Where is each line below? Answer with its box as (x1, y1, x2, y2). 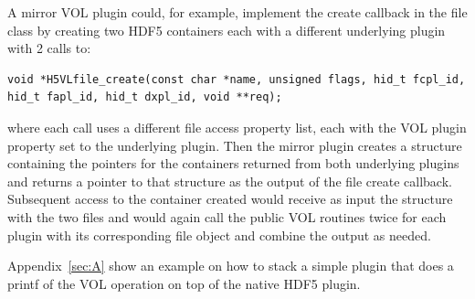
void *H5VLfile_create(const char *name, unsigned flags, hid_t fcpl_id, (7, 72, 466, 86)
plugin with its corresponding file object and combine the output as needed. (7, 225, 431, 244)
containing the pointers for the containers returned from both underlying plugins (7, 154, 459, 173)
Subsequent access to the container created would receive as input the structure (7, 189, 453, 208)
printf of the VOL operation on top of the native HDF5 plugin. (7, 273, 361, 293)
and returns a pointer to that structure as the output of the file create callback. (7, 171, 452, 190)
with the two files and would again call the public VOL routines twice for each (7, 207, 447, 226)
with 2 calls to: (7, 38, 91, 58)
